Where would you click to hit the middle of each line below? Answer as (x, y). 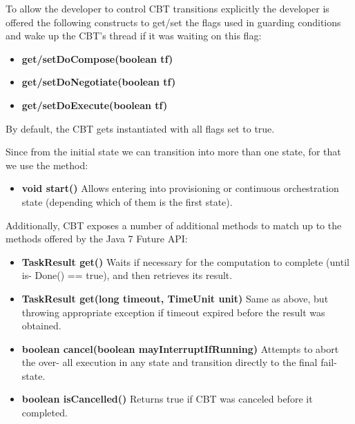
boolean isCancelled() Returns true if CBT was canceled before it (167, 399)
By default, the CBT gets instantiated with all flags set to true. (140, 128)
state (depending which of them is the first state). (127, 201)
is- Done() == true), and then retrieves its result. (127, 275)
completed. (45, 413)
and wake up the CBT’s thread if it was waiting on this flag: (134, 36)
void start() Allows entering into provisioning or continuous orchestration (180, 188)
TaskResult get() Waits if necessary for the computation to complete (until (185, 261)
